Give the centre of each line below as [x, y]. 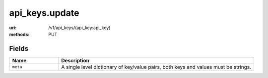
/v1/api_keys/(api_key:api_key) [79, 28]
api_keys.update [44, 13]
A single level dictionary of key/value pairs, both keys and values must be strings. [156, 67]
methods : [19, 34]
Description [75, 60]
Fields [19, 49]
